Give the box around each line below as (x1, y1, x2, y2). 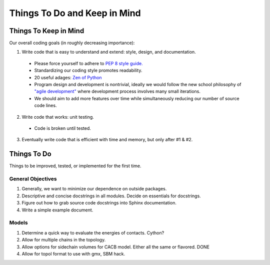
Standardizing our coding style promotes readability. (34, 68, 142, 74)
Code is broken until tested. (34, 125, 91, 131)
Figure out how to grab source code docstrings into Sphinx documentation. (21, 200, 177, 206)
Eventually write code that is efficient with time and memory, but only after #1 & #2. (21, 137, 193, 143)
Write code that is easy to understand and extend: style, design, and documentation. (21, 49, 196, 55)
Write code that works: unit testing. (21, 114, 94, 120)
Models (9, 219, 28, 226)
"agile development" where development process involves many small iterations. (34, 88, 201, 95)
